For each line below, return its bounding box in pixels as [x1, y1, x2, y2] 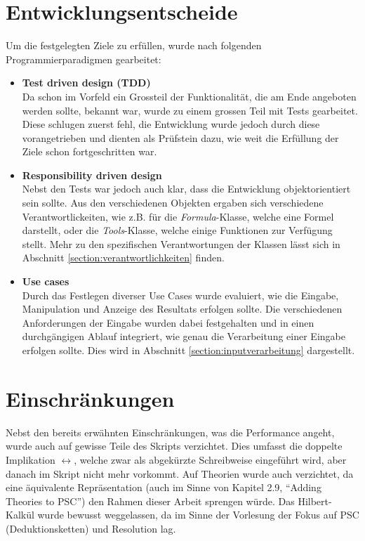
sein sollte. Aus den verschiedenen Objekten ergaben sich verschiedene [22, 195, 324, 210]
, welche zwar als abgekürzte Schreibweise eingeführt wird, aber [74, 452, 347, 467]
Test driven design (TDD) [22, 75, 151, 90]
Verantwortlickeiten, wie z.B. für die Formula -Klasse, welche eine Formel [22, 209, 334, 223]
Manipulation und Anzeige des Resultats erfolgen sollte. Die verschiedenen [22, 301, 343, 316]
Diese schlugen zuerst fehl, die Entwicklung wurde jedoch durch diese [22, 117, 320, 131]
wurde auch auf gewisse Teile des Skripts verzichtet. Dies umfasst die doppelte [6, 438, 343, 453]
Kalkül [6, 507, 34, 522]
